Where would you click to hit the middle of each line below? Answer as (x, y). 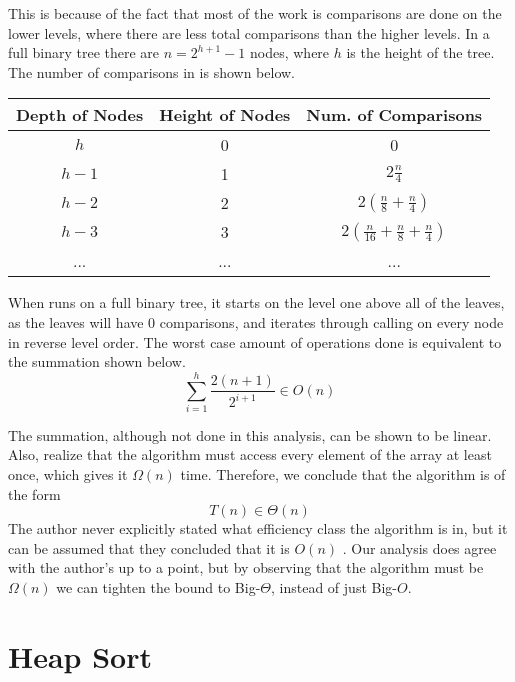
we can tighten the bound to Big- (158, 587)
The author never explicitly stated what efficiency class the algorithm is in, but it (258, 528)
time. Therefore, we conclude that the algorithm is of (343, 474)
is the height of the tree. (420, 52)
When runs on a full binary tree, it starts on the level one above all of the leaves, (256, 302)
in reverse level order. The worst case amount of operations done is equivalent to (255, 341)
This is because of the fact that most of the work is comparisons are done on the (255, 13)
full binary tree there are (84, 52)
